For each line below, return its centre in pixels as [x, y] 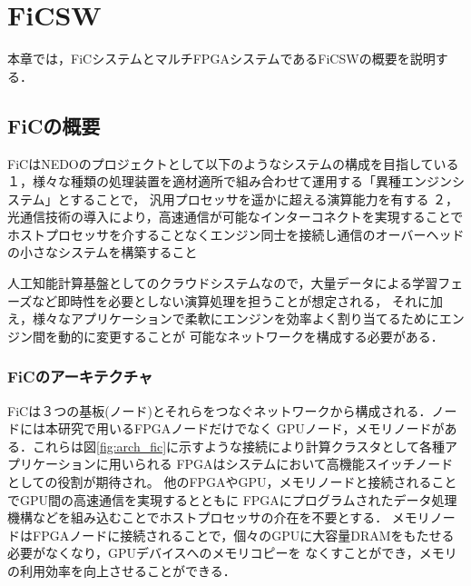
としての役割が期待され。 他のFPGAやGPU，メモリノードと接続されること [232, 482]
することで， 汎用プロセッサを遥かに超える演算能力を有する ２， [265, 199]
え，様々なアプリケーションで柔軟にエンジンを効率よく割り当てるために [223, 318]
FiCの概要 [54, 125]
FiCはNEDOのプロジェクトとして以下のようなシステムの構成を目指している [233, 163]
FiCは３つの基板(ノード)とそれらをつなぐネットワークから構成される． [220, 410]
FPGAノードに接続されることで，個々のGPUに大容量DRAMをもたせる [243, 535]
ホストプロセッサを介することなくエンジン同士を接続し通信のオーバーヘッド [236, 234]
